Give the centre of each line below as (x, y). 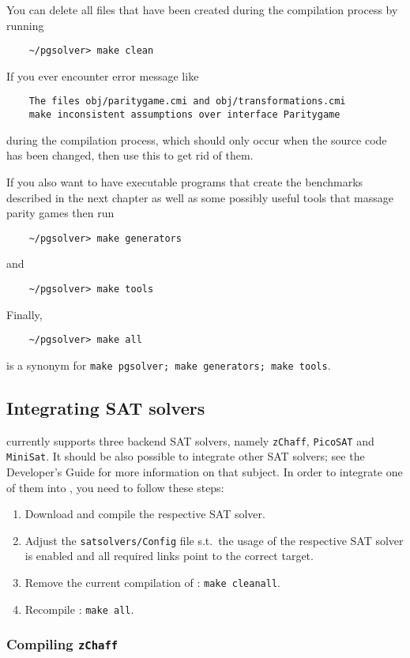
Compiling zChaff (62, 644)
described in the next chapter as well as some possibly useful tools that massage (200, 197)
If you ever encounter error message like (103, 75)
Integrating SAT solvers (106, 407)
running (25, 25)
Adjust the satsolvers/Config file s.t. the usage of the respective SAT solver (214, 540)
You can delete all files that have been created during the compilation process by (202, 9)
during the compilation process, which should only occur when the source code (197, 139)
